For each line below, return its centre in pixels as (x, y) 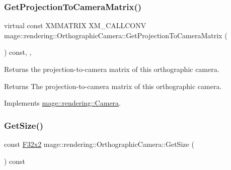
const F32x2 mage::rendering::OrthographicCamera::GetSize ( (99, 144)
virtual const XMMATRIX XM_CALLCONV (75, 25)
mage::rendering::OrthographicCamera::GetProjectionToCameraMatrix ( (116, 35)
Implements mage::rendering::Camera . (62, 103)
